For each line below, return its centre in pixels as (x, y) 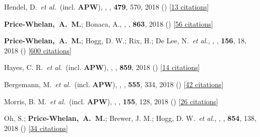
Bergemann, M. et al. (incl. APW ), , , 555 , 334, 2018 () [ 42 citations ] (114, 84)
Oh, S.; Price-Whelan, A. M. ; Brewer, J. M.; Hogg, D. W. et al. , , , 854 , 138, (130, 118)
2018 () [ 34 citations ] (36, 128)
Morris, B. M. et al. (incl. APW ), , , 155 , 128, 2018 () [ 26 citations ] (111, 101)
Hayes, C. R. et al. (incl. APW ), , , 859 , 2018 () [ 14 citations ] (102, 67)
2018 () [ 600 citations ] (38, 50)
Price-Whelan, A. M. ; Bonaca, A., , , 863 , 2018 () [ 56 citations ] (109, 23)
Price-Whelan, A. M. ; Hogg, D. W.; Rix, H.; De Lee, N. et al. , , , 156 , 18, (125, 41)
